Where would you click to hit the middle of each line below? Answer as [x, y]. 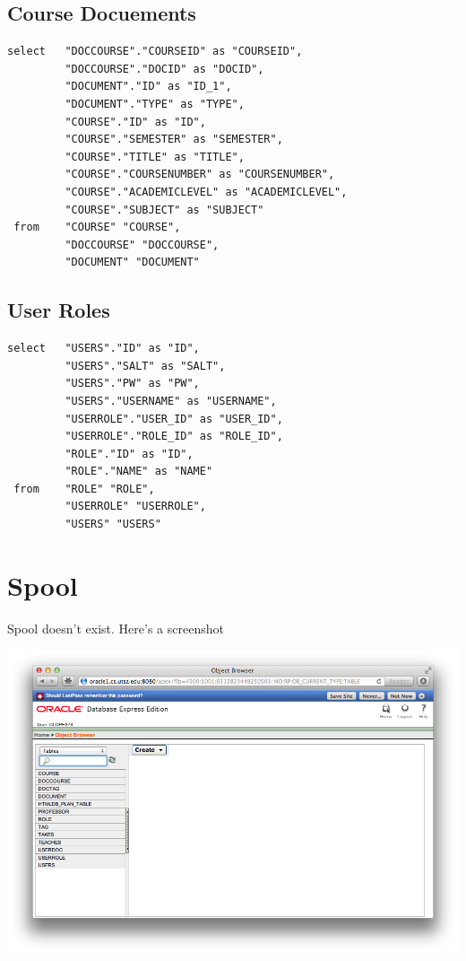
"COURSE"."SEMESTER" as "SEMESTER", [174, 140]
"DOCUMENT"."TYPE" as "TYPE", [155, 104]
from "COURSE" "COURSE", [97, 227]
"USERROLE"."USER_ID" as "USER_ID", [174, 419]
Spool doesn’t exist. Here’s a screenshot [116, 628]
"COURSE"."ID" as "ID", [135, 122]
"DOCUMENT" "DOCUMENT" [132, 262]
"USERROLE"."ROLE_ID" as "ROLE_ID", [174, 437]
